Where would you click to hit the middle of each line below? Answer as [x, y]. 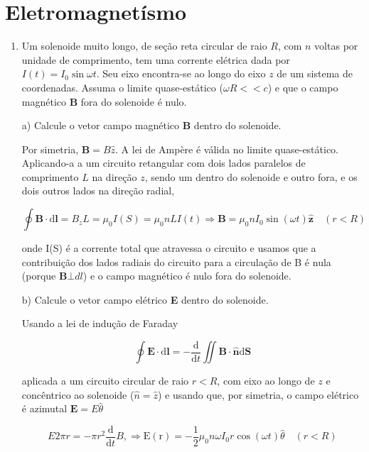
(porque [39, 276]
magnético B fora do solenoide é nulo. [104, 101]
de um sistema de [315, 73]
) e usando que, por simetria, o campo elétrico [258, 394]
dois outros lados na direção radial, [98, 191]
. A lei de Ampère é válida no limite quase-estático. [227, 149]
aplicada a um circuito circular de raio [105, 381]
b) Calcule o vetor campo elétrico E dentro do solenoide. [145, 299]
